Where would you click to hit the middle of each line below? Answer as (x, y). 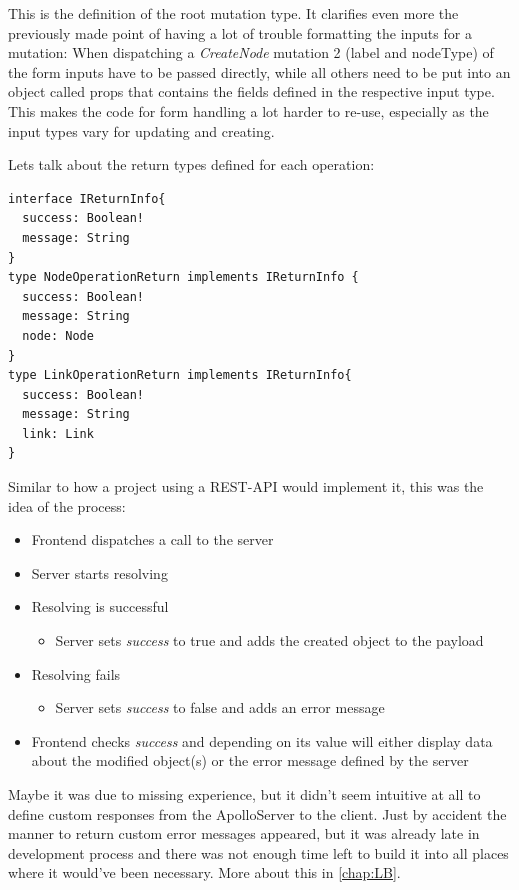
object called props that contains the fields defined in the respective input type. (251, 91)
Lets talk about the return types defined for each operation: (191, 164)
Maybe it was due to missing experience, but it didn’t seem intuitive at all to (244, 794)
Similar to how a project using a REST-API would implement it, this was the (246, 486)
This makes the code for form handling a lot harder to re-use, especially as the (248, 110)
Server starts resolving (99, 572)
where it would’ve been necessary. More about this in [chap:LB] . (204, 872)
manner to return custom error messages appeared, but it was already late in (244, 833)
